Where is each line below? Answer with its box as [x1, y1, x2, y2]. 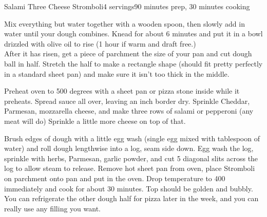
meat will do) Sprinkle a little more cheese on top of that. [4, 115, 186, 126]
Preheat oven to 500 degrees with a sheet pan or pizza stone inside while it [4, 85, 240, 96]
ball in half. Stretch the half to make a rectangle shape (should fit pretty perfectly [4, 58, 263, 69]
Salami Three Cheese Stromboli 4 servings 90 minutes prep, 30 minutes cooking [4, 1, 250, 11]
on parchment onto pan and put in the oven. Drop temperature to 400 [4, 172, 225, 183]
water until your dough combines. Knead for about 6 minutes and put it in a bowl [4, 28, 263, 39]
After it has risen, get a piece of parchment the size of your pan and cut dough [4, 48, 252, 59]
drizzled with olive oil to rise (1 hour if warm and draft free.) [4, 38, 196, 49]
